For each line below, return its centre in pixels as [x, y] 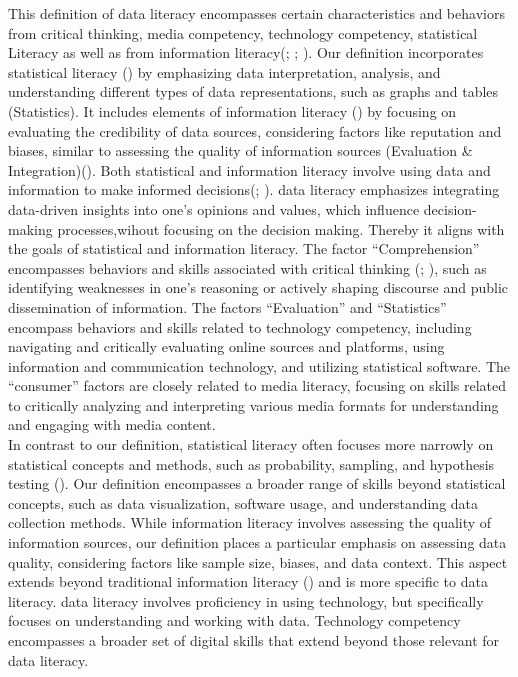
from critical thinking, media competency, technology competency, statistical [243, 32]
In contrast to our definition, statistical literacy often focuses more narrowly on [251, 444]
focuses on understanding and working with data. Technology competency [234, 620]
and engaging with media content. [112, 424]
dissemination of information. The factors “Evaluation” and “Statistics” [227, 306]
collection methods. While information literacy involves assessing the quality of [250, 522]
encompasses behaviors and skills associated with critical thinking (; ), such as [247, 267]
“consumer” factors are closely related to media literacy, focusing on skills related [257, 385]
